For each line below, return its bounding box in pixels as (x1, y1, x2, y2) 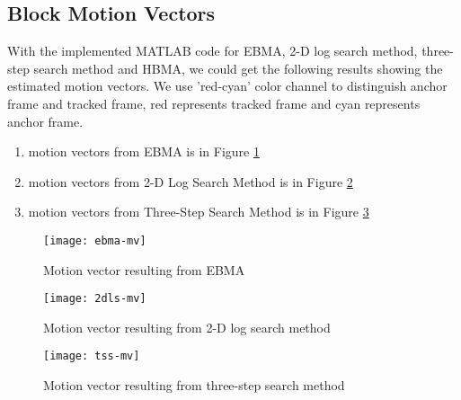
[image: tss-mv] (43, 350, 140, 363)
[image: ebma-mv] (43, 234, 146, 247)
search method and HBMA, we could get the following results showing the (33, 58, 443, 77)
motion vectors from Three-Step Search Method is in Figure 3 (28, 202, 369, 221)
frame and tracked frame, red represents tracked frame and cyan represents (7, 93, 421, 112)
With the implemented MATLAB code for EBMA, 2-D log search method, (7, 41, 418, 60)
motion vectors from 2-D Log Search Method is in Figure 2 (28, 172, 353, 191)
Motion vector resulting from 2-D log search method (43, 317, 331, 336)
